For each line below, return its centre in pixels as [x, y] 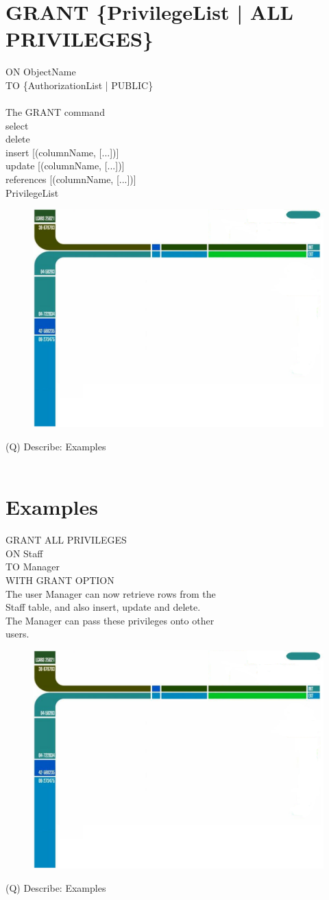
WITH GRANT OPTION [60, 580]
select [17, 125]
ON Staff [24, 553]
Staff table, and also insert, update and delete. [103, 607]
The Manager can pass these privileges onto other [110, 620]
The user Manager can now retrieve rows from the [111, 593]
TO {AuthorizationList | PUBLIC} [80, 85]
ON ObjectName [41, 72]
